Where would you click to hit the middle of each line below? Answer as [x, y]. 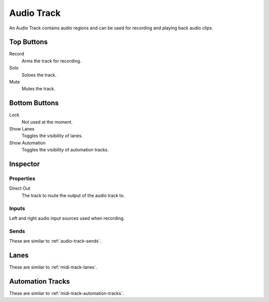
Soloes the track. [39, 75]
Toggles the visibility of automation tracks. [65, 150]
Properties [22, 178]
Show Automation [27, 143]
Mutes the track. [39, 89]
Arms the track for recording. [52, 61]
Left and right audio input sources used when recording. [67, 218]
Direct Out [20, 188]
